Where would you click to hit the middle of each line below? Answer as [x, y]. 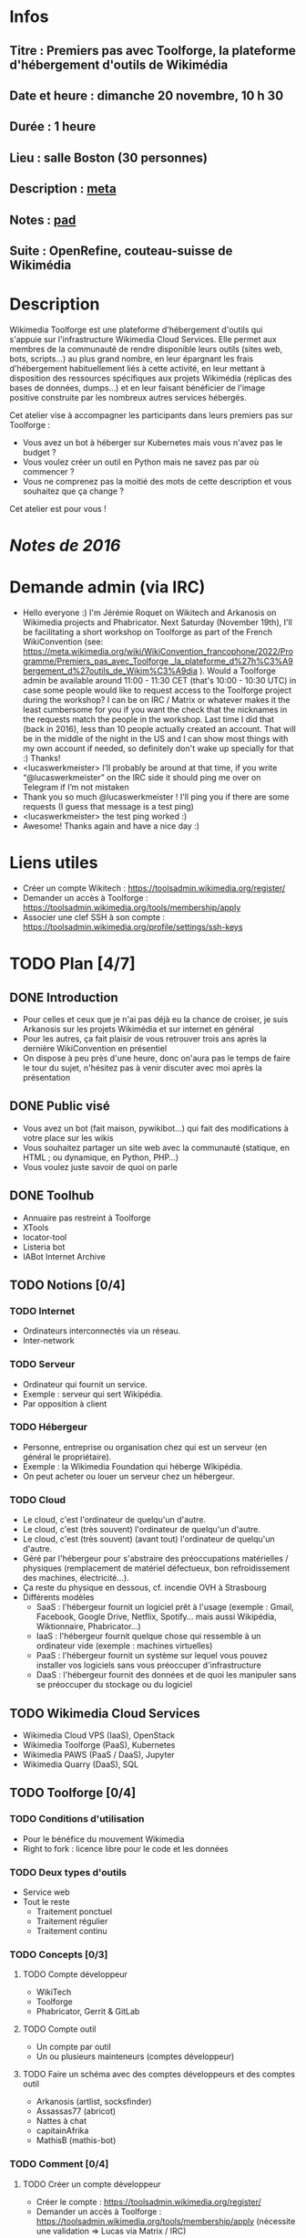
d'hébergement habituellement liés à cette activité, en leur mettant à [138, 368]
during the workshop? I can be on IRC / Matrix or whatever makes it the [156, 699]
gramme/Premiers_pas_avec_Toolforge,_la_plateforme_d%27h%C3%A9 [158, 661]
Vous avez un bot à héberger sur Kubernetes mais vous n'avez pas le [153, 442]
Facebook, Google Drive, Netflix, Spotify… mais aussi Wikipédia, [156, 1616]
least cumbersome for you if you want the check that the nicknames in [155, 709]
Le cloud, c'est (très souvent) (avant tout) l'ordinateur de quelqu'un [148, 1539]
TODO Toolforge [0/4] [73, 1793]
